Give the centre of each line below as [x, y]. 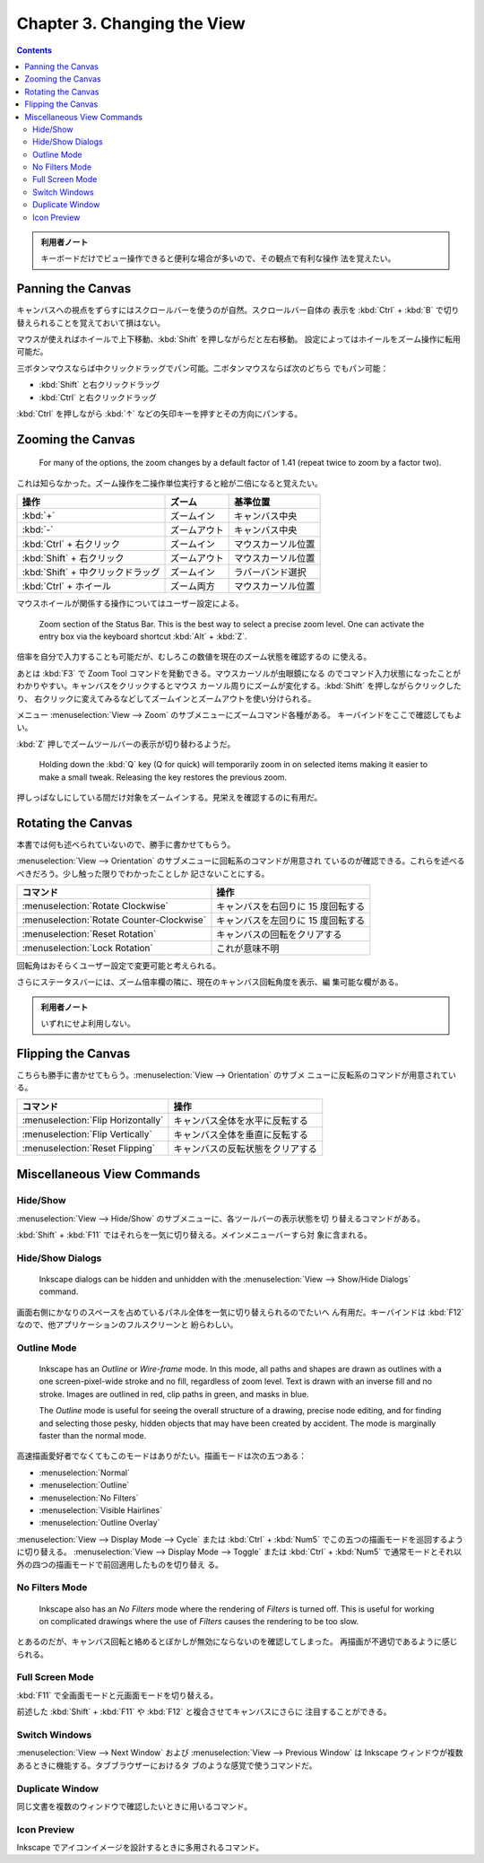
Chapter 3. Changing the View [131, 23]
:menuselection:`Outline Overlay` [99, 1523]
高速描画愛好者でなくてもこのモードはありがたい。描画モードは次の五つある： [161, 1456]
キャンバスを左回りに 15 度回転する [291, 920]
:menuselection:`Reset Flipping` [89, 1148]
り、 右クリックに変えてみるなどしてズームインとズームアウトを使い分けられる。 [166, 698]
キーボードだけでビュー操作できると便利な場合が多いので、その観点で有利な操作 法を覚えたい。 [218, 258]
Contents [35, 50]
